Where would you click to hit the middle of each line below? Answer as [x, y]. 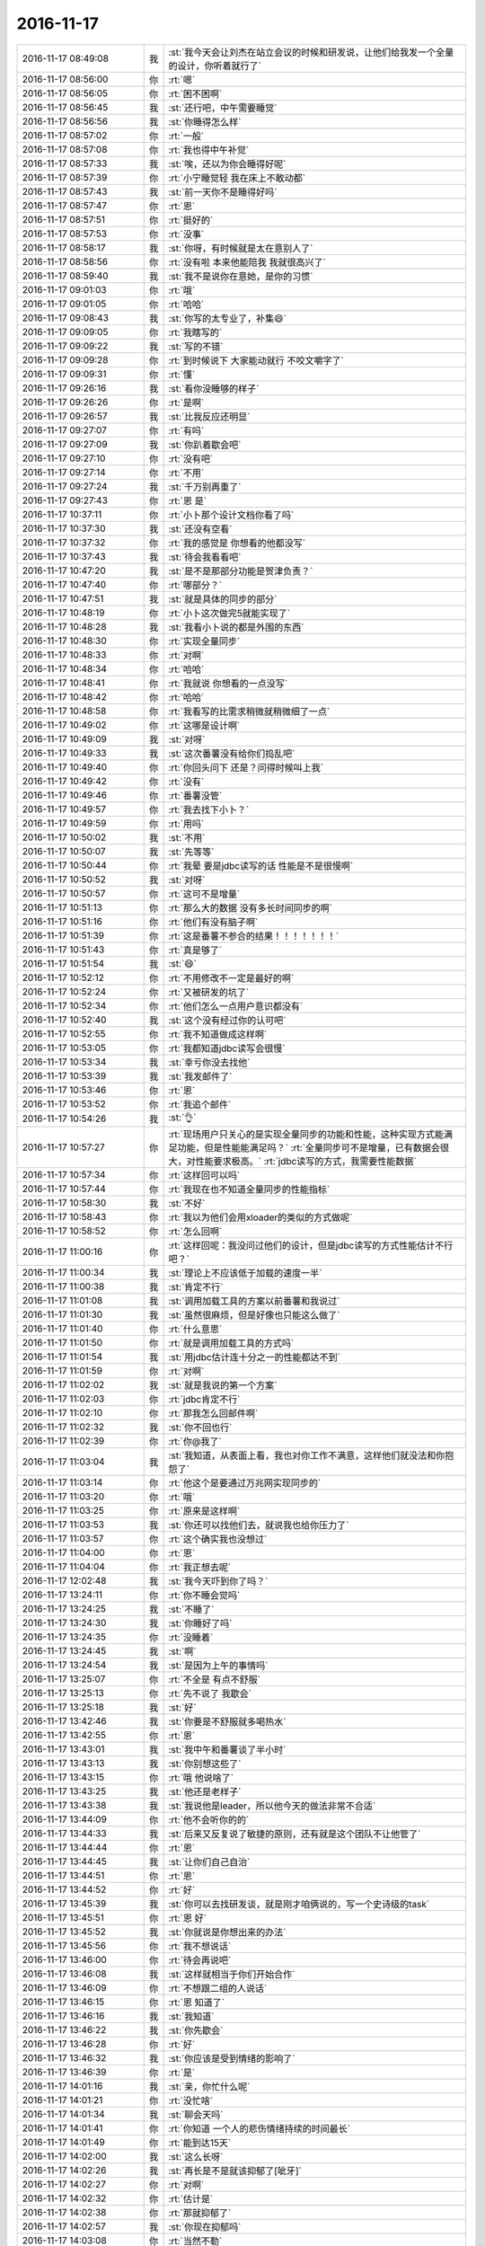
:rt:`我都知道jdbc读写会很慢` [227, 1048]
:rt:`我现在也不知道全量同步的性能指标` [249, 1189]
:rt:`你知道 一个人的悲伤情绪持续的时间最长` [259, 2128]
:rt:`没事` [186, 234]
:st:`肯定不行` [196, 1287]
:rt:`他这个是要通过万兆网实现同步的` [245, 1482]
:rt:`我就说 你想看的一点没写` [228, 683]
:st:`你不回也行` [200, 1427]
